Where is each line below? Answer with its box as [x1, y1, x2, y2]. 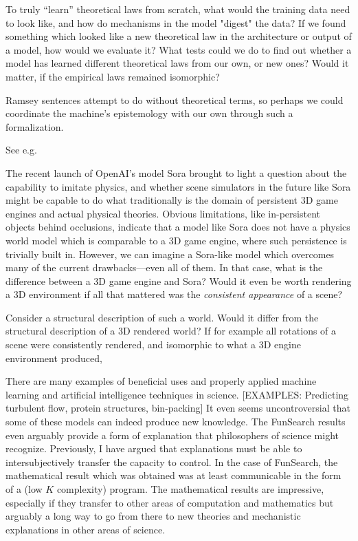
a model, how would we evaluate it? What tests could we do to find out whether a [5, 42, 352, 56]
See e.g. [5, 142, 37, 157]
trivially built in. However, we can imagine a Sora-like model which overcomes [5, 246, 335, 261]
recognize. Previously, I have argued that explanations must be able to [5, 441, 302, 456]
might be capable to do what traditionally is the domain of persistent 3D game [5, 193, 338, 207]
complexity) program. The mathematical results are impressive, [56, 482, 324, 496]
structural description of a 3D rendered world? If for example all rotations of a [5, 323, 337, 338]
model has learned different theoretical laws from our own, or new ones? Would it [5, 56, 349, 70]
